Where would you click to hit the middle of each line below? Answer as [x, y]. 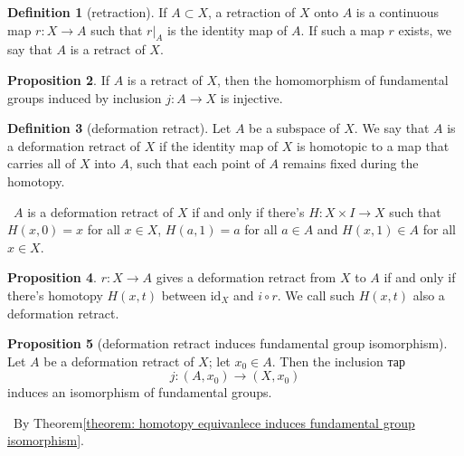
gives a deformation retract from [246, 277]
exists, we [425, 29]
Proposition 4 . [52, 277]
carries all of [42, 163]
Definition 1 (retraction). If [87, 12]
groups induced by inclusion [85, 97]
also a [429, 294]
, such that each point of [197, 163]
